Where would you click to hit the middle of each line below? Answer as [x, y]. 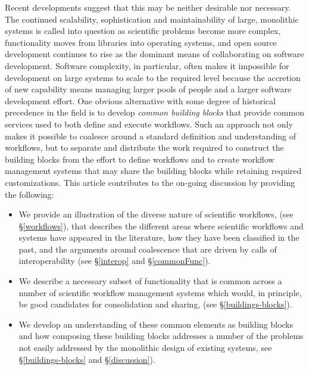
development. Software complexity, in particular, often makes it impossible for [147, 65]
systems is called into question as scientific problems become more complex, [143, 31]
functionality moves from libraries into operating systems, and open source [141, 42]
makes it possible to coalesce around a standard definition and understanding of [151, 136]
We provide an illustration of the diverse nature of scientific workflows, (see [156, 214]
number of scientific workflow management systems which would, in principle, [160, 292]
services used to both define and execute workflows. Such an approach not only [149, 124]
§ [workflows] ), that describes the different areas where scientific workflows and [161, 226]
